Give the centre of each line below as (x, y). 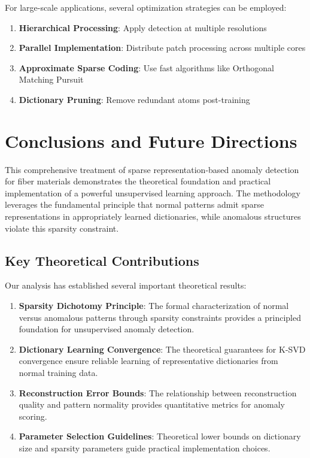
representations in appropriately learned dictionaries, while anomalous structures (153, 216)
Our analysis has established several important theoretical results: (126, 285)
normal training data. (58, 373)
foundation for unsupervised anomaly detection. (107, 329)
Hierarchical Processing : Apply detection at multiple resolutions (143, 27)
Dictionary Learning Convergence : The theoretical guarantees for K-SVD (162, 349)
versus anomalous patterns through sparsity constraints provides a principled (160, 317)
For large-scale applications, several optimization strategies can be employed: (146, 7)
